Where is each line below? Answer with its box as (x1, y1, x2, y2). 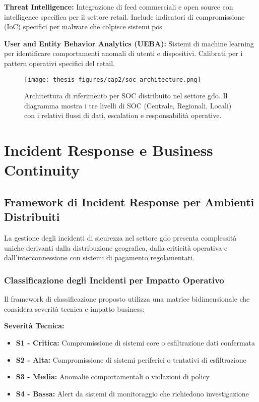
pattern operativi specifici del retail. (4, 58, 115, 68)
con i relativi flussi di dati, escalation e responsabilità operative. (24, 110, 222, 121)
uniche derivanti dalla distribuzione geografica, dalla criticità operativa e (4, 242, 228, 253)
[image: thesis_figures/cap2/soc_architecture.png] (24, 76, 201, 83)
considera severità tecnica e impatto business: (4, 303, 145, 314)
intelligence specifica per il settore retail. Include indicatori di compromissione (4, 11, 245, 22)
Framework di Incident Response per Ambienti (4, 194, 254, 209)
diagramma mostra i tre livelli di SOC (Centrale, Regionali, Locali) (24, 100, 232, 110)
